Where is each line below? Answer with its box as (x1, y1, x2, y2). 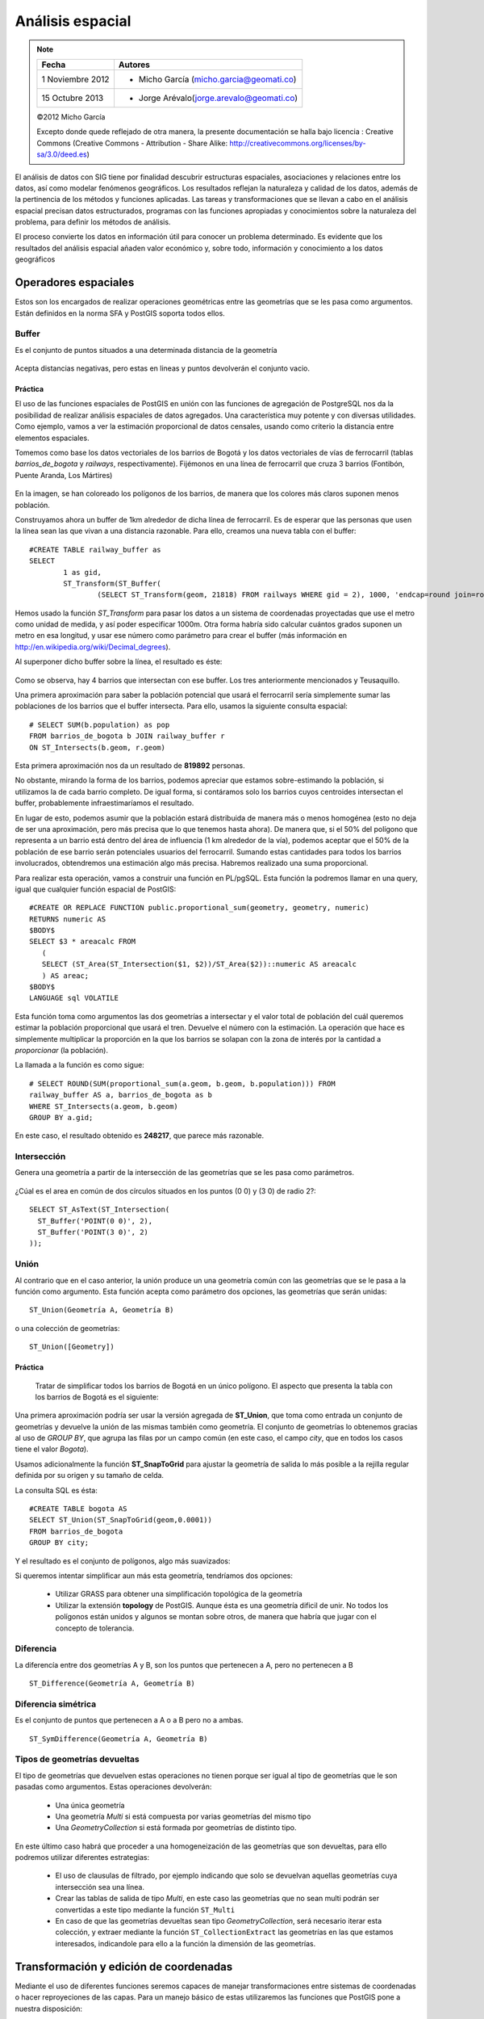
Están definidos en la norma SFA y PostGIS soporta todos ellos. (15, 308, 225, 318)
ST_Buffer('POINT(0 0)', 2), (37, 1216, 153, 1225)
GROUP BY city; (29, 1538, 90, 1547)
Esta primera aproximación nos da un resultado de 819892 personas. (15, 761, 245, 770)
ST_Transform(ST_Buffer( (63, 578, 161, 588)
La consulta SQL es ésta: (15, 1485, 98, 1495)
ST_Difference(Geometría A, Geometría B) (29, 1679, 195, 1688)
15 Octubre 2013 (41, 92, 104, 103)
